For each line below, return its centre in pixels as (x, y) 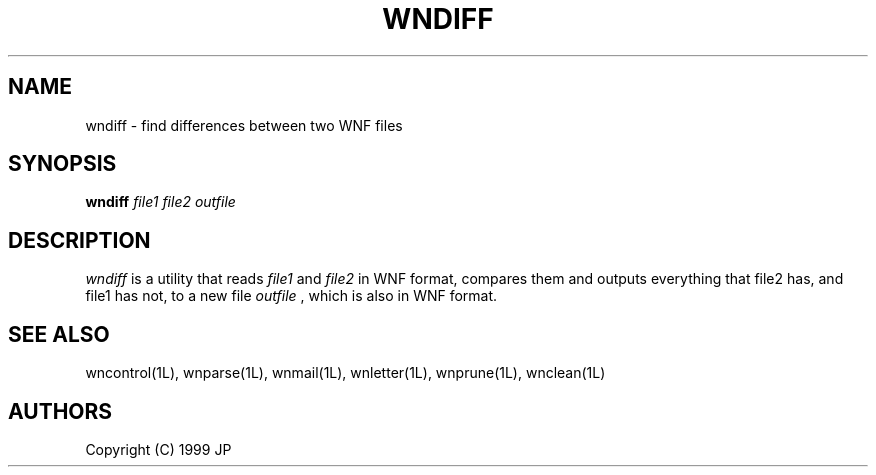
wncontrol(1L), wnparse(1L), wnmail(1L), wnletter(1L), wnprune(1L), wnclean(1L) (345, 373)
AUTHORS (60, 411)
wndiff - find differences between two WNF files (244, 125)
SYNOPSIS (62, 164)
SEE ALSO (59, 334)
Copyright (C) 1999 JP (158, 449)
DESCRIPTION (79, 240)
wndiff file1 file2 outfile (160, 202)
